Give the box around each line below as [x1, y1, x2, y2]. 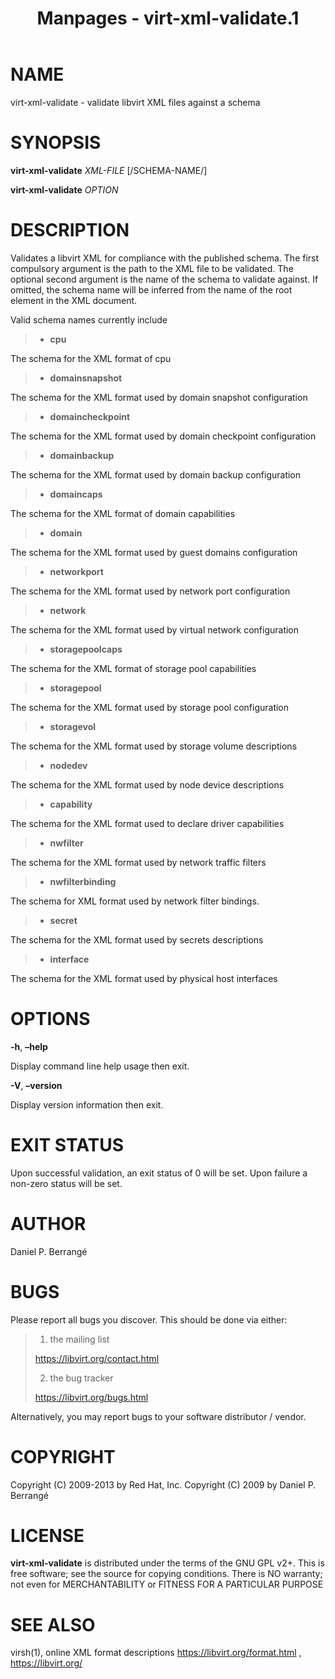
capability [49, 798, 93, 810]
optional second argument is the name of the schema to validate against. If [10, 273, 319, 285]
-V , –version [10, 1079, 63, 1091]
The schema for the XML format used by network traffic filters [10, 856, 267, 868]
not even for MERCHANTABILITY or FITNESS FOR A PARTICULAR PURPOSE [10, 1578, 324, 1591]
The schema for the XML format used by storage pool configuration [10, 701, 290, 713]
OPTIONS [10, 1008, 91, 1030]
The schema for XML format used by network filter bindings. [10, 895, 260, 907]
